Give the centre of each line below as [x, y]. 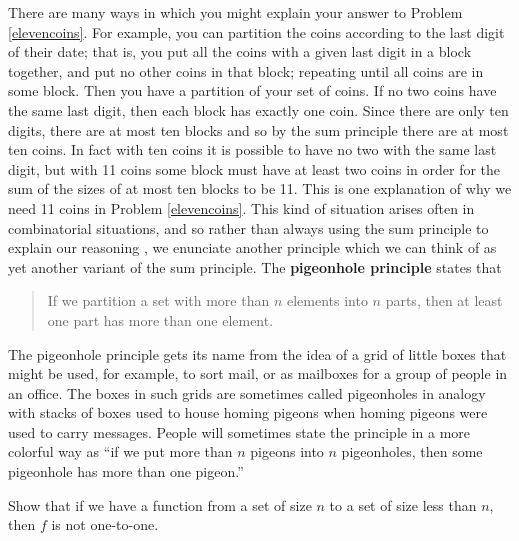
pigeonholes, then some [412, 451]
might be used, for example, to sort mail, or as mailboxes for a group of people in [258, 373]
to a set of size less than [403, 504]
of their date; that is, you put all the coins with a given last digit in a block [240, 51]
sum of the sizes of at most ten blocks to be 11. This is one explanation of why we [260, 188]
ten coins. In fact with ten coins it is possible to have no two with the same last [252, 149]
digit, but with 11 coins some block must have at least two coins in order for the [254, 168]
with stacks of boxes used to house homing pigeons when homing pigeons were [248, 412]
